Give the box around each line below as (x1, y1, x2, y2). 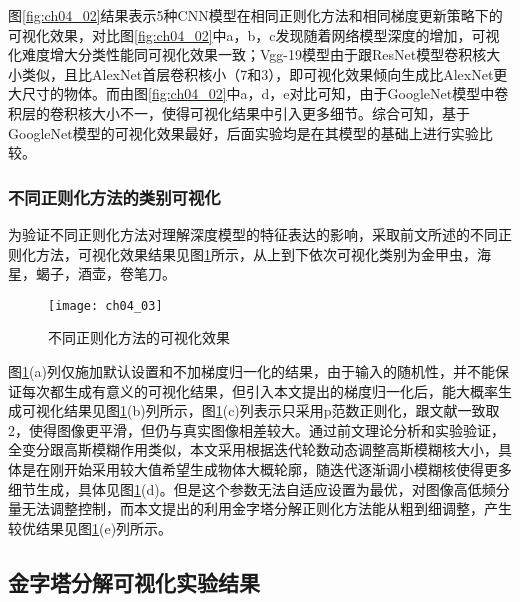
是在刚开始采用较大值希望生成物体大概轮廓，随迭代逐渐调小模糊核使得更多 (21, 458, 512, 479)
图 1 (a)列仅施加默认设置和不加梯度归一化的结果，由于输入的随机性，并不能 (8, 361, 495, 381)
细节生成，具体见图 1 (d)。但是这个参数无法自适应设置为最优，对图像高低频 (8, 478, 496, 499)
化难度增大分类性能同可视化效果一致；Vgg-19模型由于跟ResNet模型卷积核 (8, 44, 487, 65)
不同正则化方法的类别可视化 (8, 184, 221, 209)
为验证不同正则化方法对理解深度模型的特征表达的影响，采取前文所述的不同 (8, 223, 498, 244)
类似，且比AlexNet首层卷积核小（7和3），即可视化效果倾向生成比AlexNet (21, 63, 494, 84)
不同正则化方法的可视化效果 (48, 327, 230, 348)
